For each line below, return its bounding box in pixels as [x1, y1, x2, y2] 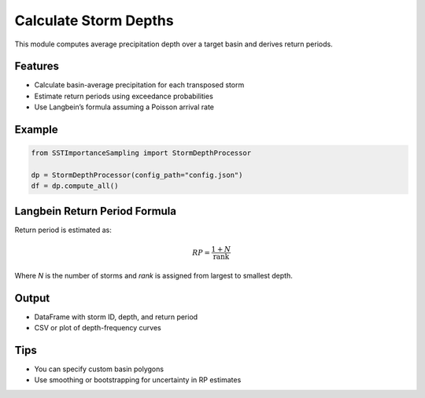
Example [14, 123, 58, 137]
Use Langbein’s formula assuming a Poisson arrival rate [34, 102, 215, 112]
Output [14, 291, 50, 304]
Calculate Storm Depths [14, 12, 174, 29]
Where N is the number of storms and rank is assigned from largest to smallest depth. [14, 271, 293, 280]
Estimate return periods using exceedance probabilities [34, 91, 214, 101]
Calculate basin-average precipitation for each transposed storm [34, 80, 245, 90]
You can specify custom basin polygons [34, 364, 164, 374]
